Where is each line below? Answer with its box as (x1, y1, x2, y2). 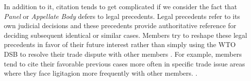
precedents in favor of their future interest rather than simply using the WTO (4, 39, 236, 49)
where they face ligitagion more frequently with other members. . (4, 68, 198, 78)
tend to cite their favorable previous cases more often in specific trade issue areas (4, 58, 245, 68)
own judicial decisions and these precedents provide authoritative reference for (4, 20, 236, 31)
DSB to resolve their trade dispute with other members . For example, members (4, 49, 242, 59)
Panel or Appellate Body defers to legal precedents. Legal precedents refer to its (4, 11, 240, 21)
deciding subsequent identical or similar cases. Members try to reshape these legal (4, 30, 247, 40)
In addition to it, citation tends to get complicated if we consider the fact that (4, 1, 237, 11)
